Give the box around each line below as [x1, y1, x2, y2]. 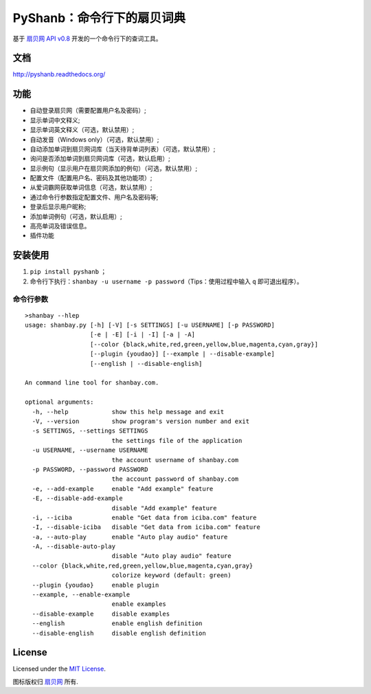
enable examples [111, 600, 166, 608]
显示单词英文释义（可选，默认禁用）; [30, 126, 135, 134]
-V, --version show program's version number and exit [32, 417, 250, 425]
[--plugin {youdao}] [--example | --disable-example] [89, 350, 275, 358]
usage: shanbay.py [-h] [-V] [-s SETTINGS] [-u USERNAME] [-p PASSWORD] [25, 321, 275, 329]
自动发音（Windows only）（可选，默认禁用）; [30, 135, 159, 144]
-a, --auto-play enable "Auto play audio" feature [32, 533, 228, 541]
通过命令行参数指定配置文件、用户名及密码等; [30, 193, 159, 201]
